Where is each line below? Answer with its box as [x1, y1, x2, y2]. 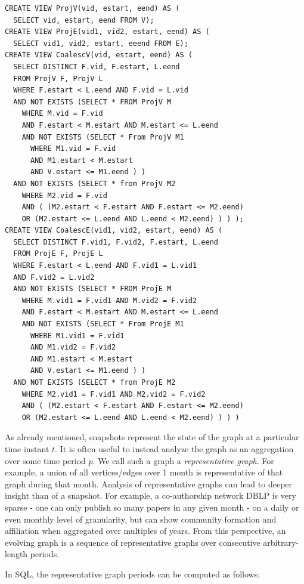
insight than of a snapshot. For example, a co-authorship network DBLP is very [5, 489, 296, 502]
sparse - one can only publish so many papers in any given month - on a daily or [5, 500, 299, 513]
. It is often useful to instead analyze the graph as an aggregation [55, 442, 294, 455]
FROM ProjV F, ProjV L [13, 74, 103, 83]
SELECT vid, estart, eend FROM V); [13, 16, 154, 24]
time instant [5, 442, 49, 455]
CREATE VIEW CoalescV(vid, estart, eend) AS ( [5, 51, 193, 60]
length [5, 548, 28, 560]
